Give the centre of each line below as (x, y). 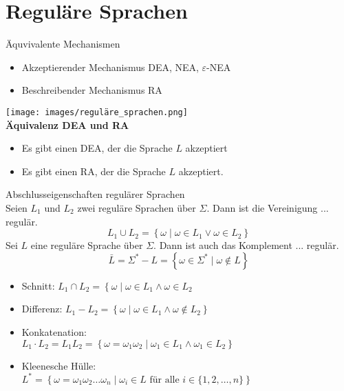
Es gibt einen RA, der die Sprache (94, 171)
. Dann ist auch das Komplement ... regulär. (246, 245)
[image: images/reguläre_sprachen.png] (97, 112)
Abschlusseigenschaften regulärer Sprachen (95, 194)
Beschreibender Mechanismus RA (92, 90)
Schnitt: (38, 285)
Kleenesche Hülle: (59, 365)
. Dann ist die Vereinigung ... (268, 207)
